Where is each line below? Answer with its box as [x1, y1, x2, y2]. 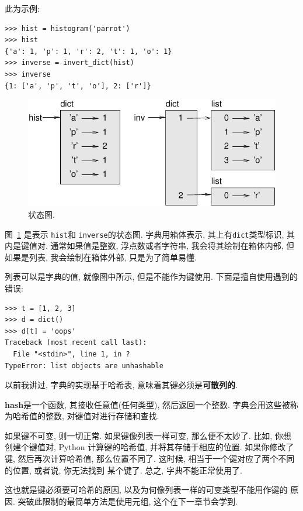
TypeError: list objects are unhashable [5, 361, 164, 370]
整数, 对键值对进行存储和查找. [45, 410, 159, 422]
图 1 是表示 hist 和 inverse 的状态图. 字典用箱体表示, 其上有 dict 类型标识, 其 [5, 228, 295, 240]
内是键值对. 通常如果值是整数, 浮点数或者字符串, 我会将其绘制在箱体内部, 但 [5, 239, 295, 252]
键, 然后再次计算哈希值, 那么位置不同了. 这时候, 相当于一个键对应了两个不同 [5, 452, 295, 465]
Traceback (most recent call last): [5, 338, 147, 347]
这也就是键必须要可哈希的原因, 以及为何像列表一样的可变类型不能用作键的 [5, 483, 288, 496]
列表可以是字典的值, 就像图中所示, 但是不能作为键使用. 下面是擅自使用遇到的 [5, 270, 298, 283]
